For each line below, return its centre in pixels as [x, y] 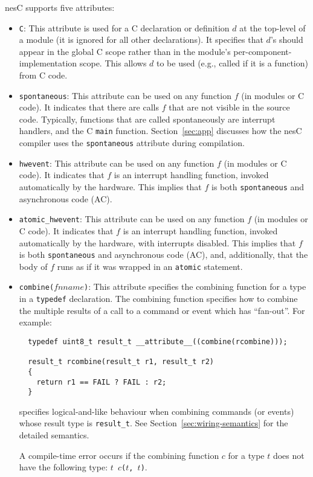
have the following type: [63, 467]
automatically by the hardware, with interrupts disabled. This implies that [157, 242]
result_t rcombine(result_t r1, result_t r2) [121, 362]
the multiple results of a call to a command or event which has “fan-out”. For [162, 310]
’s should [287, 40]
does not [289, 455]
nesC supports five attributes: [60, 7]
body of [33, 266]
